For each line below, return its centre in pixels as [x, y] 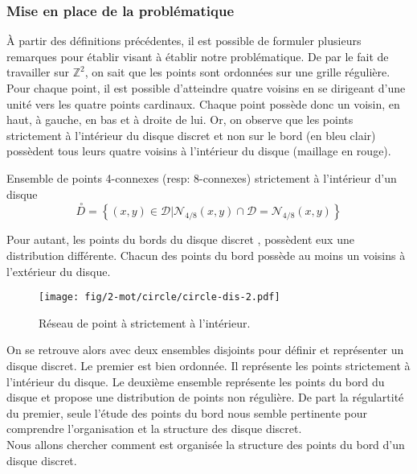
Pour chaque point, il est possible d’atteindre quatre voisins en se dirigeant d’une [206, 88]
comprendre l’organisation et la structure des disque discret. [154, 429]
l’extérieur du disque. [59, 271]
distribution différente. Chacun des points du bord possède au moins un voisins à [206, 255]
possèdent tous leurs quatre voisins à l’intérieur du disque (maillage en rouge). [199, 151]
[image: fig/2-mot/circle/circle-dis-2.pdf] [159, 297]
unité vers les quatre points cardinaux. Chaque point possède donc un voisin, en [203, 103]
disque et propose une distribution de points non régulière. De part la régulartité [205, 397]
